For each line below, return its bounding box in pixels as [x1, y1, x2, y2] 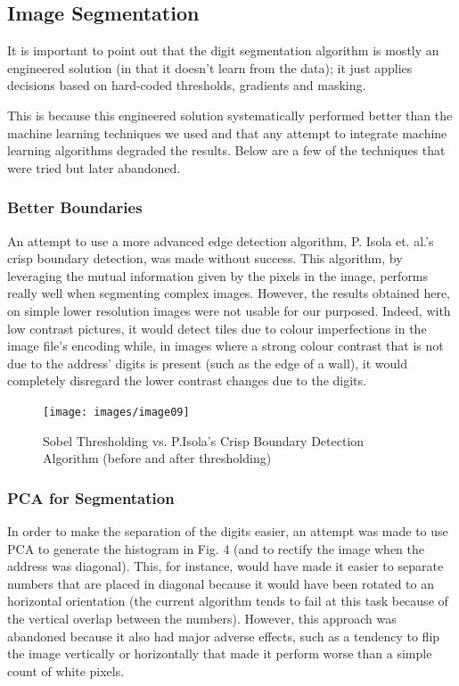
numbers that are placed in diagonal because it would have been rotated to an [7, 574, 434, 592]
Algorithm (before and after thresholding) [43, 449, 272, 467]
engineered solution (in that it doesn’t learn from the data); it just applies [7, 58, 413, 77]
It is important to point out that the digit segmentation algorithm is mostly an [7, 41, 439, 60]
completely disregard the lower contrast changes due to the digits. [7, 371, 366, 390]
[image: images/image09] [43, 405, 190, 418]
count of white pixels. [7, 661, 125, 680]
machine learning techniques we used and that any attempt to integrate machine [7, 123, 447, 142]
